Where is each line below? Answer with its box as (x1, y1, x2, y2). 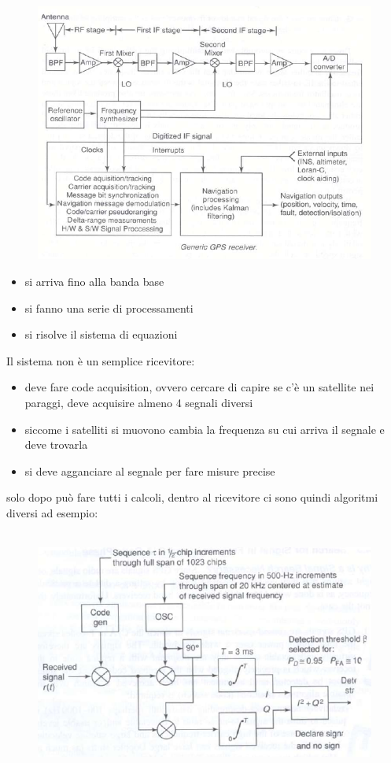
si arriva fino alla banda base (24, 272, 164, 289)
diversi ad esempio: (6, 504, 98, 520)
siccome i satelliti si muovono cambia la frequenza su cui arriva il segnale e (24, 420, 385, 437)
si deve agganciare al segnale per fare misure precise (24, 462, 275, 479)
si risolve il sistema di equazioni (24, 326, 178, 343)
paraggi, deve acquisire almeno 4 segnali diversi (24, 394, 253, 410)
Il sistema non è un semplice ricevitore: (6, 352, 195, 369)
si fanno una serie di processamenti (24, 299, 194, 316)
